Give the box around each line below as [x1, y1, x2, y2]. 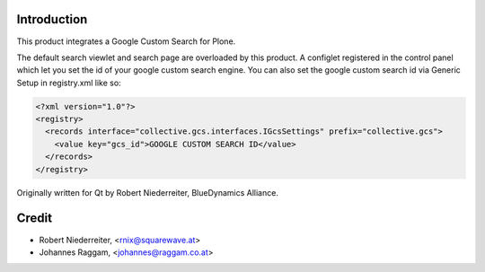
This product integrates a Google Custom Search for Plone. [16, 36, 236, 47]
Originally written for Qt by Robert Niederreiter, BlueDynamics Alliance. [16, 187, 278, 197]
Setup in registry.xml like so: [16, 77, 121, 88]
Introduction [16, 12, 88, 27]
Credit [16, 211, 53, 226]
